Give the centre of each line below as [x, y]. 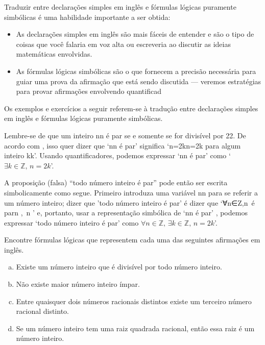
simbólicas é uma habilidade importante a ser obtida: [87, 17]
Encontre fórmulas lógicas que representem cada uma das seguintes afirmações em [132, 240]
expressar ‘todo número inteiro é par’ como [71, 222]
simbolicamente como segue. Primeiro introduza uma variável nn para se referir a [131, 192]
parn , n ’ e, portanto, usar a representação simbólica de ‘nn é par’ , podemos [126, 213]
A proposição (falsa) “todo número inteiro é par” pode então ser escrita [116, 182]
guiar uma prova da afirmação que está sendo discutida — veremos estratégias [139, 81]
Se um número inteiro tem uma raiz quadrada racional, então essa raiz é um [135, 328]
